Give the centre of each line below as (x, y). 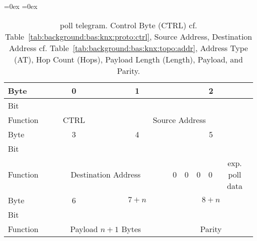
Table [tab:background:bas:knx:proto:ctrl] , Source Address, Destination (128, 36)
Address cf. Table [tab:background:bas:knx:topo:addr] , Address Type (128, 48)
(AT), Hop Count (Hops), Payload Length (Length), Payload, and (128, 59)
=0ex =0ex (21, 6)
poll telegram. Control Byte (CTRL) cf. (128, 25)
